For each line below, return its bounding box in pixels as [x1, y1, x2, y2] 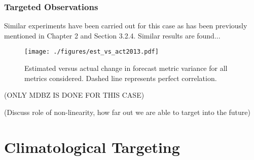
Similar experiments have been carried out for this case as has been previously [4, 20, 247, 31]
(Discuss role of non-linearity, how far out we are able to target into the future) [4, 106, 250, 117]
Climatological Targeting [4, 136, 180, 157]
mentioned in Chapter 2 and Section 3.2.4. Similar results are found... [4, 30, 221, 41]
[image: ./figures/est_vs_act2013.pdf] [24, 48, 159, 56]
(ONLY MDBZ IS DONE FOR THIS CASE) [4, 90, 144, 100]
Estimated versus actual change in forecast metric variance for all [24, 63, 228, 73]
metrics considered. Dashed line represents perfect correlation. [24, 72, 217, 83]
